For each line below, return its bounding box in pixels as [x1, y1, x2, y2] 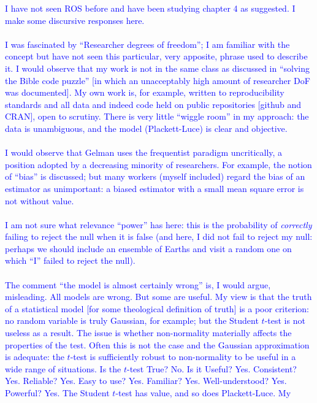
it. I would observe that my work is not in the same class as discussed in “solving [5, 61, 310, 74]
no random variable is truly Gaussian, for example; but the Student [5, 314, 259, 327]
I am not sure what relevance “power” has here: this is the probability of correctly [5, 218, 312, 231]
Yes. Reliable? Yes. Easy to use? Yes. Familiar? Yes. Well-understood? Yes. [5, 374, 287, 387]
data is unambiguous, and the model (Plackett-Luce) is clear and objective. [5, 121, 288, 134]
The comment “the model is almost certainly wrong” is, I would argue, [5, 278, 271, 291]
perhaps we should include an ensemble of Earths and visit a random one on [5, 242, 292, 255]
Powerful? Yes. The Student [5, 386, 110, 399]
